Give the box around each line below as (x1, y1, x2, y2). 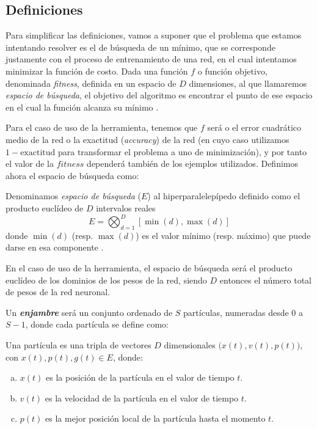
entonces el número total (219, 273, 312, 286)
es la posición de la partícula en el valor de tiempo (46, 371, 235, 384)
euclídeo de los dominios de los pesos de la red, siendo (5, 273, 207, 286)
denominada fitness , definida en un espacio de (5, 76, 177, 89)
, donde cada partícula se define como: (25, 318, 169, 331)
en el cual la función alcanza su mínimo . (5, 100, 159, 113)
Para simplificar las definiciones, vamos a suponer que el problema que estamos (5, 29, 302, 42)
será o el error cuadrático (207, 121, 302, 134)
